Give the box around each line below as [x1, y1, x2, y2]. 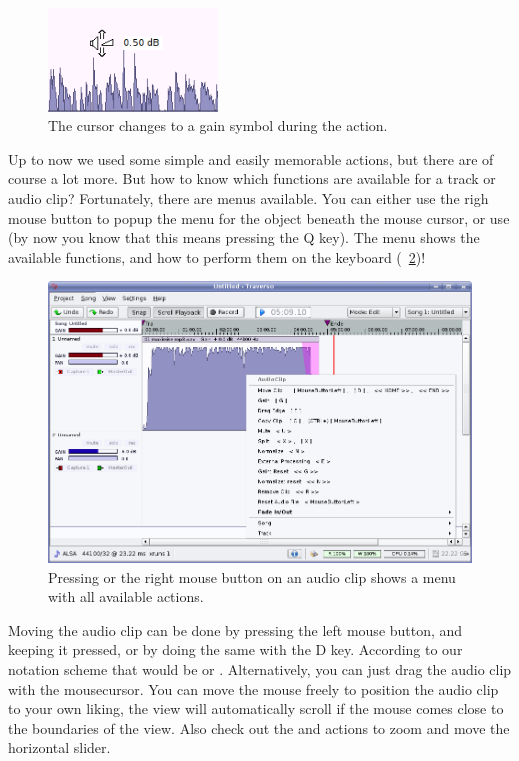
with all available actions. [48, 586, 204, 607]
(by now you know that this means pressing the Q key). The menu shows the [8, 227, 480, 248]
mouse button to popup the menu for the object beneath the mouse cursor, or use [8, 207, 510, 228]
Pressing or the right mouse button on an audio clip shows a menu [48, 566, 456, 587]
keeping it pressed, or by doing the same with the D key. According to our [8, 639, 463, 660]
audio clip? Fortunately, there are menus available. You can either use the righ [8, 187, 489, 208]
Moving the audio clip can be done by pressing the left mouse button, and [8, 619, 463, 640]
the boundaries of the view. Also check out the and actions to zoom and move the [8, 717, 510, 738]
